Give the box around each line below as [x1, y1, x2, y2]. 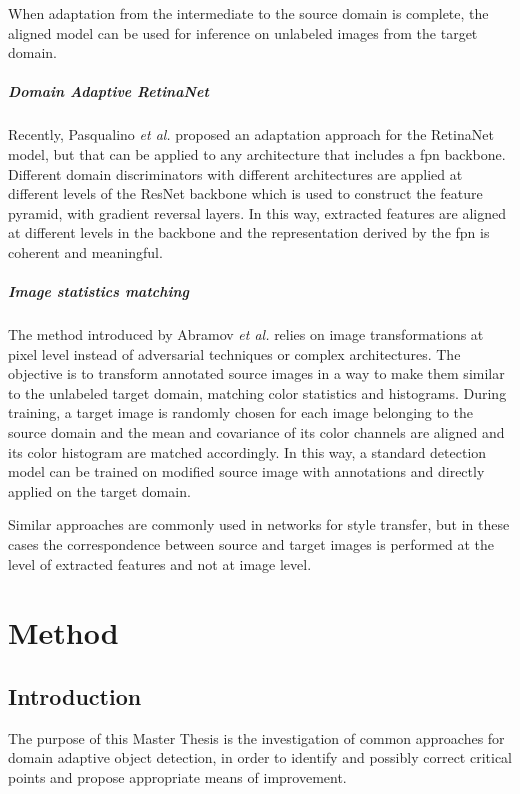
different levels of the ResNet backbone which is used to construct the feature [8, 183, 483, 204]
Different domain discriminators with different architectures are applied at [8, 163, 463, 184]
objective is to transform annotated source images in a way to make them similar [8, 363, 505, 384]
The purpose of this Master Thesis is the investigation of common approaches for [8, 727, 505, 748]
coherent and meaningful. [8, 241, 163, 262]
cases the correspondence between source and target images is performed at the [8, 534, 494, 554]
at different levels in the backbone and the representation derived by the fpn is [8, 222, 490, 243]
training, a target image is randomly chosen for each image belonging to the [8, 402, 474, 423]
